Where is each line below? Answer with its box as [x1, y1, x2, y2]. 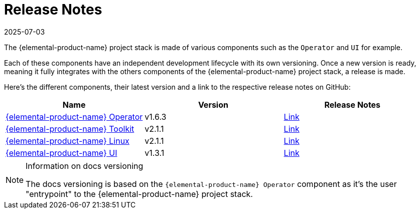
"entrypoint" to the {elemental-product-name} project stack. [26, 188, 253, 199]
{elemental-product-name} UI [6, 147, 117, 158]
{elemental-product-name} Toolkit [6, 123, 134, 134]
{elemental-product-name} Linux [6, 135, 129, 146]
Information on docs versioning [26, 160, 144, 171]
